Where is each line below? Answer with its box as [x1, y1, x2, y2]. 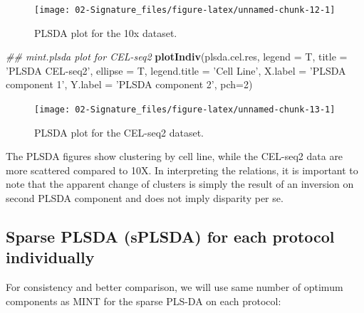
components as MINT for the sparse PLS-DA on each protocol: [6, 293, 281, 308]
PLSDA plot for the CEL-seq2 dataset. [34, 124, 204, 139]
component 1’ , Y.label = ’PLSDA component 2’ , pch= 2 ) [6, 77, 253, 92]
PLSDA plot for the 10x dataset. [34, 25, 177, 40]
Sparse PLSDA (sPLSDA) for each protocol [6, 226, 335, 248]
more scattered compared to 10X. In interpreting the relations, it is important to [6, 162, 358, 177]
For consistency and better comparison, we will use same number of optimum [6, 280, 343, 295]
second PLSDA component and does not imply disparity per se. [6, 191, 284, 206]
